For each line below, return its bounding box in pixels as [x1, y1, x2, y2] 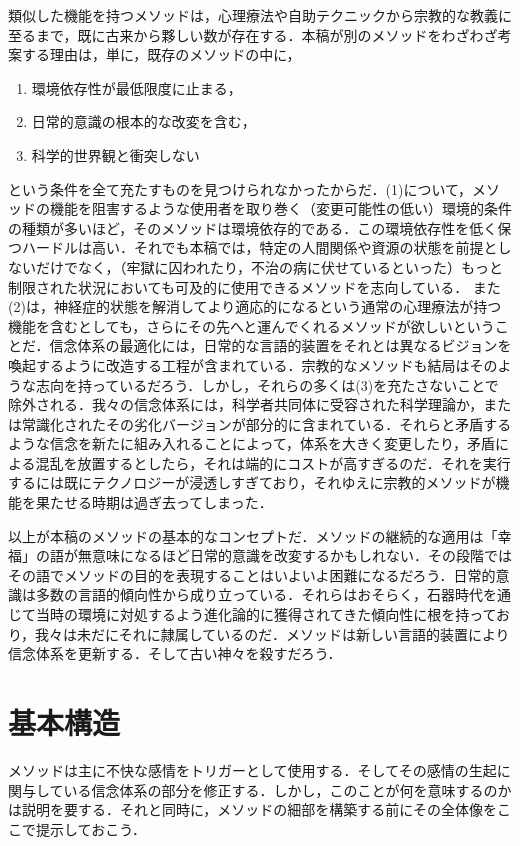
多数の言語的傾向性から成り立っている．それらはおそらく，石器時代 [35, 584, 483, 605]
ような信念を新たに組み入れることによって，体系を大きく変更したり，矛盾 [8, 433, 495, 454]
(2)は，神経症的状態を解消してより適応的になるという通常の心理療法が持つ [8, 296, 502, 317]
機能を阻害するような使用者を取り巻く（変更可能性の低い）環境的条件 [49, 198, 512, 219]
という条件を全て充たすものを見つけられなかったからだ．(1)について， [8, 178, 473, 199]
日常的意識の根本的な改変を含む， [31, 111, 256, 132]
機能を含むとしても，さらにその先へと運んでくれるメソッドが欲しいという [8, 315, 495, 336]
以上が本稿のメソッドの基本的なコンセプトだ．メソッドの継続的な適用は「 [8, 525, 498, 546]
